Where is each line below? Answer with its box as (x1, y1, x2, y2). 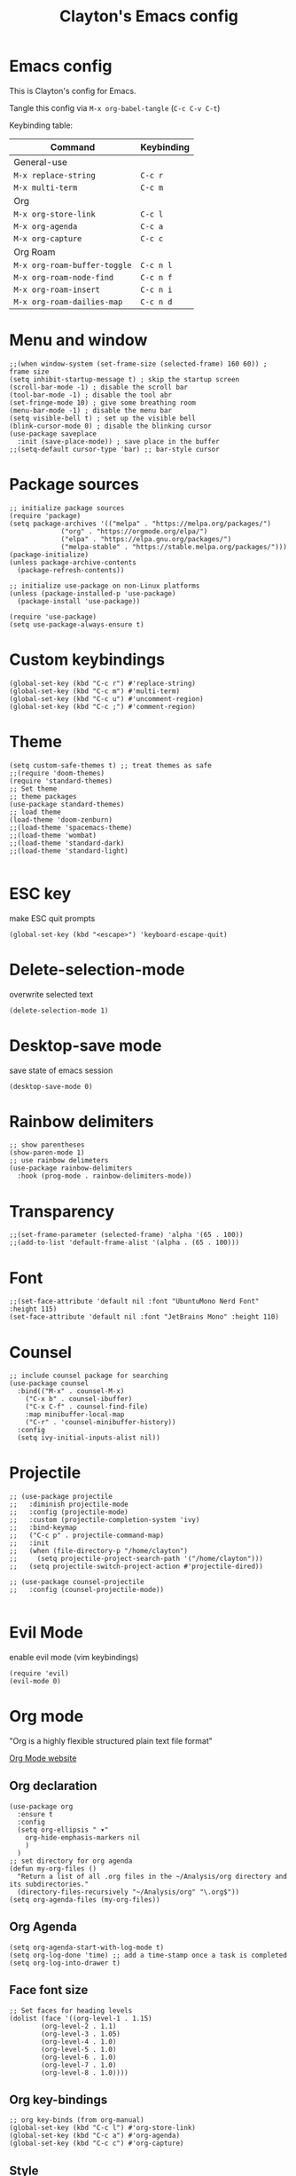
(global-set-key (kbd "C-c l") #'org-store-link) (9, 2124, 197, 2133)
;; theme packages (9, 792, 77, 800)
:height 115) (9, 1305, 58, 1314)
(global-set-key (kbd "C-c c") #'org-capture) (9, 2139, 184, 2148)
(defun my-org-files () (9, 1864, 97, 1873)
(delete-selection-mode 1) (9, 1005, 109, 1015)
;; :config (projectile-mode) (9, 1508, 129, 1517)
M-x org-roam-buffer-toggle (13, 260, 132, 270)
